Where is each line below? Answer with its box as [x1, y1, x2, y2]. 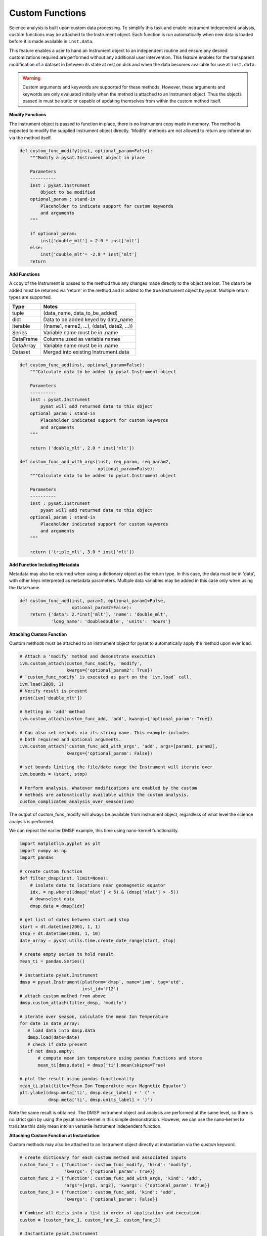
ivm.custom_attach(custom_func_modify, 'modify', [19, 661, 142, 666]
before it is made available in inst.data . [9, 39, 93, 44]
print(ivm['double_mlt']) [19, 695, 83, 701]
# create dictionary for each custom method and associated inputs [19, 1155, 187, 1160]
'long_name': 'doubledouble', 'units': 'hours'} [50, 618, 171, 624]
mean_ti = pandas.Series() [19, 958, 85, 964]
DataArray [12, 342, 36, 349]
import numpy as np [19, 848, 67, 853]
